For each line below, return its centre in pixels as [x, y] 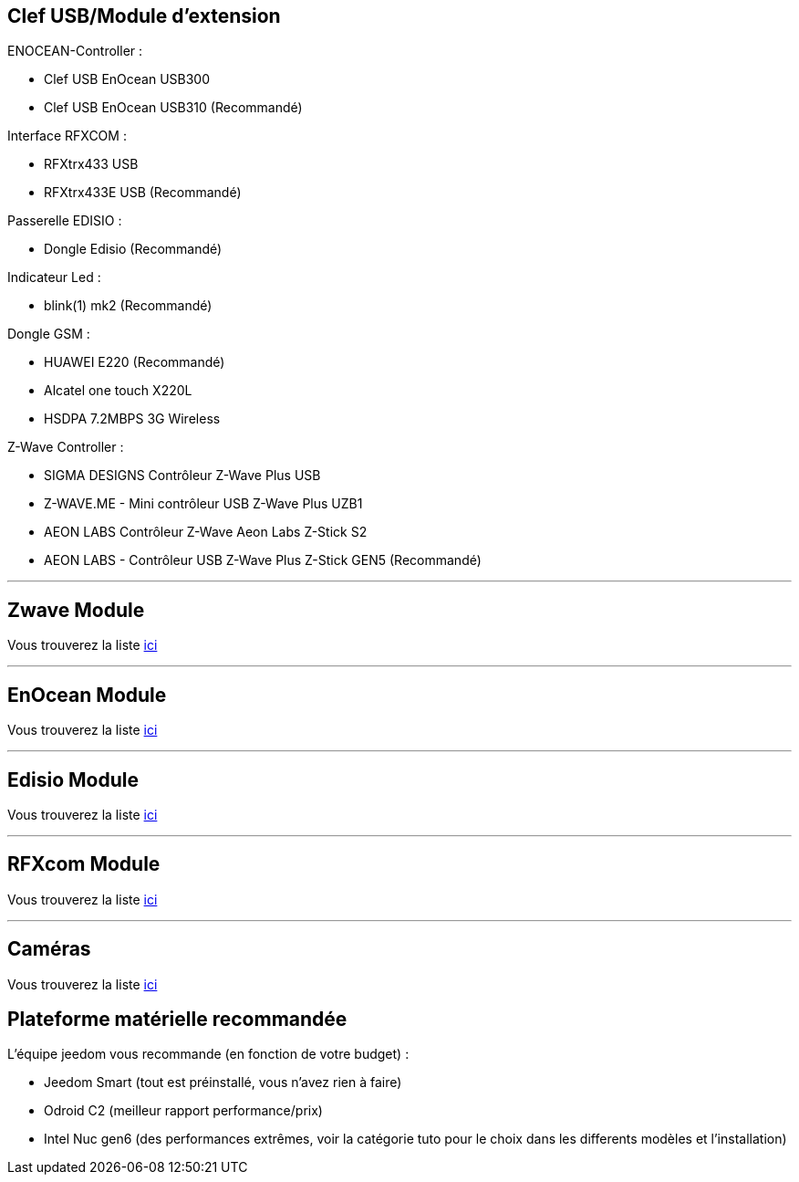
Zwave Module [76, 610]
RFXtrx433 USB [91, 164]
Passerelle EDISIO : [65, 221]
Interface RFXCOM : [67, 136]
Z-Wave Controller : [66, 447]
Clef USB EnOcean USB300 [127, 79]
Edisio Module [73, 779]
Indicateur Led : [54, 277]
